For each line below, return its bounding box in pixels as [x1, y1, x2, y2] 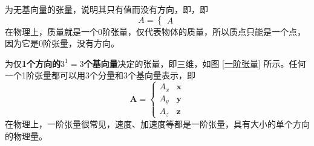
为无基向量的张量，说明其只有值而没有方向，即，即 [5, 3, 208, 15]
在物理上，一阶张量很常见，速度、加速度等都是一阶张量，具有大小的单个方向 [5, 117, 310, 130]
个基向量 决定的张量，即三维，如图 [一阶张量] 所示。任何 [83, 57, 306, 69]
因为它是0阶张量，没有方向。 [5, 37, 119, 49]
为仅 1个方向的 [5, 57, 61, 69]
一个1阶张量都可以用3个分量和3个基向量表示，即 [5, 69, 195, 81]
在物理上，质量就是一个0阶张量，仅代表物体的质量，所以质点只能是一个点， [5, 25, 306, 37]
